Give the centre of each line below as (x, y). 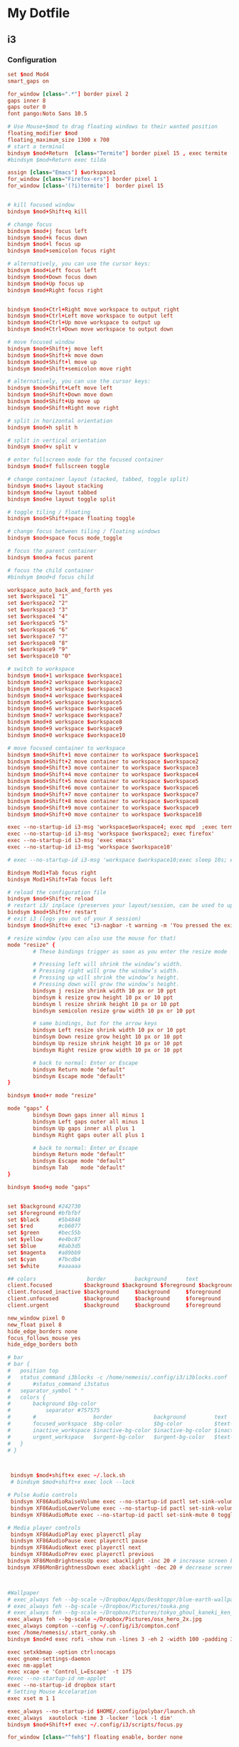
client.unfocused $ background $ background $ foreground (114, 1299)
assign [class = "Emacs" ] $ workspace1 (62, 172)
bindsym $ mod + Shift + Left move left (60, 388)
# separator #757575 (54, 1411)
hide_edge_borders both (43, 1344)
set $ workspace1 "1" (38, 596)
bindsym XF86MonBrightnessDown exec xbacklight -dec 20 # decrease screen (121, 1567)
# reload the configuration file (57, 892)
